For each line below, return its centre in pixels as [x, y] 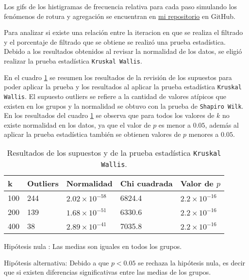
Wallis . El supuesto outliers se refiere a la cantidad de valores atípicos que [115, 96]
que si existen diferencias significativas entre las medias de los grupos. [108, 272]
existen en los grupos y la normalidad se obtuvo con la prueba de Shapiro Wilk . [124, 106]
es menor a [175, 124]
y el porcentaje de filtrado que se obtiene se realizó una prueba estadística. [115, 41]
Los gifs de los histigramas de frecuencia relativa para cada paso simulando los [121, 6]
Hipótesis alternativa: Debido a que [57, 262]
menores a [204, 134]
